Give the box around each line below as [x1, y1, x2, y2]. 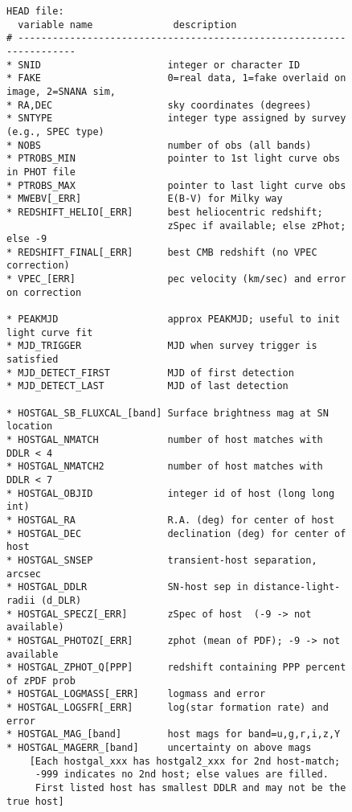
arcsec [6, 568, 41, 580]
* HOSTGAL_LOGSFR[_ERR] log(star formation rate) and [6, 702, 329, 714]
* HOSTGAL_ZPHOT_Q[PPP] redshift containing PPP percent [6, 662, 346, 674]
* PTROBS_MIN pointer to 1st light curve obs [6, 153, 341, 165]
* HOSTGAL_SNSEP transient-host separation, [6, 554, 317, 566]
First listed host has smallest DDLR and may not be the [35, 782, 346, 794]
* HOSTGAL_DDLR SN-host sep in [6, 581, 248, 593]
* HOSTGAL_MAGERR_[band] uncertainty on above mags [6, 742, 312, 754]
